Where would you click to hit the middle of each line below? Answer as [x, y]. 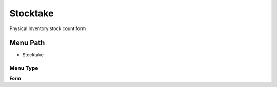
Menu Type [24, 68]
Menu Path [27, 43]
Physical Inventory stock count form [48, 28]
